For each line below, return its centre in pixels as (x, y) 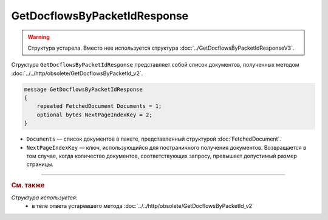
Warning (39, 37)
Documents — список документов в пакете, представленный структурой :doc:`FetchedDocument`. (154, 139)
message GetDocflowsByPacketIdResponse (83, 89)
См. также (28, 185)
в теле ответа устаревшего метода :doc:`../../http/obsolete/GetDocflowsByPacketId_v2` (143, 206)
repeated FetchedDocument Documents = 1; (99, 106)
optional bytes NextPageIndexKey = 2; (94, 115)
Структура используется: (44, 198)
